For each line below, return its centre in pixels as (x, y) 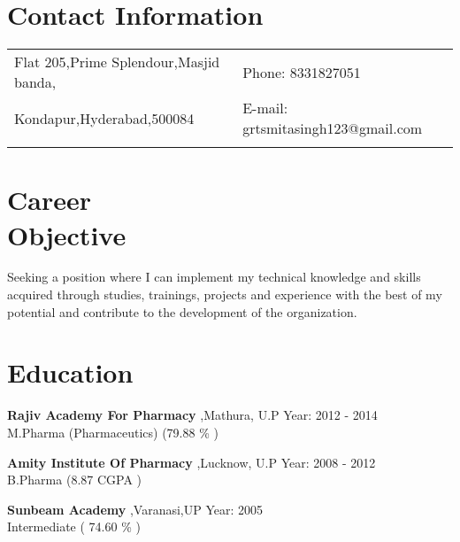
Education (70, 372)
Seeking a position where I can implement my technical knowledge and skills (214, 277)
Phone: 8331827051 (302, 72)
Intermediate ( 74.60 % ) (74, 527)
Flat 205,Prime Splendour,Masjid (117, 62)
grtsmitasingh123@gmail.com (333, 128)
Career (49, 200)
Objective (67, 234)
